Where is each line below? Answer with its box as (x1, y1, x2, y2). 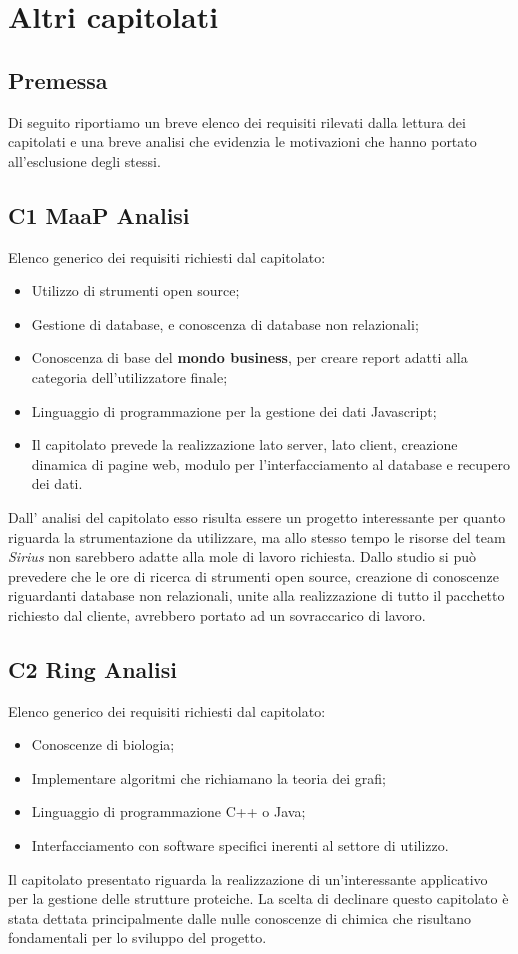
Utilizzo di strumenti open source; (31, 280, 240, 301)
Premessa (8, 64, 108, 95)
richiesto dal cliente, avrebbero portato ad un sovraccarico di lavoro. (8, 604, 426, 625)
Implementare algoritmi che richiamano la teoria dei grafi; (31, 767, 386, 788)
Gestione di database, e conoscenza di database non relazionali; (31, 313, 419, 334)
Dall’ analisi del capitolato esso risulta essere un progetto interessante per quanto (8, 506, 506, 527)
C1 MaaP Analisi (8, 199, 190, 230)
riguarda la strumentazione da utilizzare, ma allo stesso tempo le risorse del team (8, 526, 506, 547)
